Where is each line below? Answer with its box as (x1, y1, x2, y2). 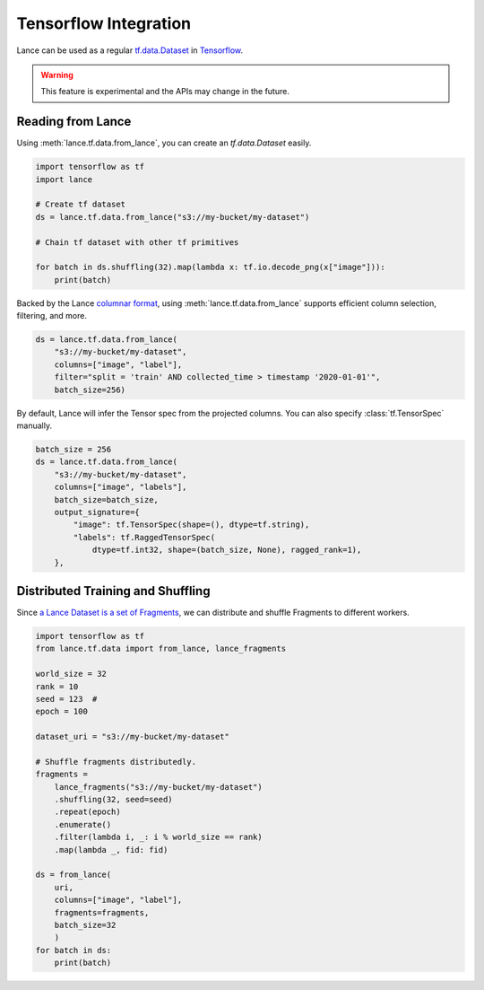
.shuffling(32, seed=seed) (54, 794, 174, 805)
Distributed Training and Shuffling (16, 583, 211, 599)
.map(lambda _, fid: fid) (54, 845, 169, 854)
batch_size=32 (54, 920, 117, 930)
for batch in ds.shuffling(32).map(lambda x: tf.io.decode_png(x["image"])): (35, 262, 385, 273)
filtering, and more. (16, 311, 87, 321)
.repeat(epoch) (54, 807, 121, 817)
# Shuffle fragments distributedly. (35, 757, 197, 767)
